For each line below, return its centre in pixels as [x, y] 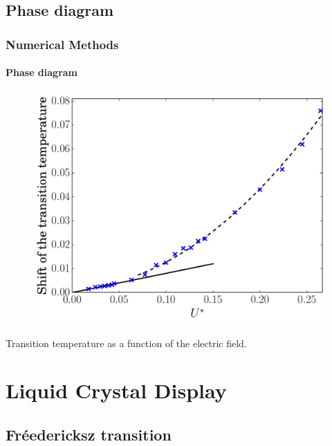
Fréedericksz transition [89, 434]
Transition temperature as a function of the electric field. [126, 343]
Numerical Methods [62, 44]
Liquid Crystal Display [116, 390]
